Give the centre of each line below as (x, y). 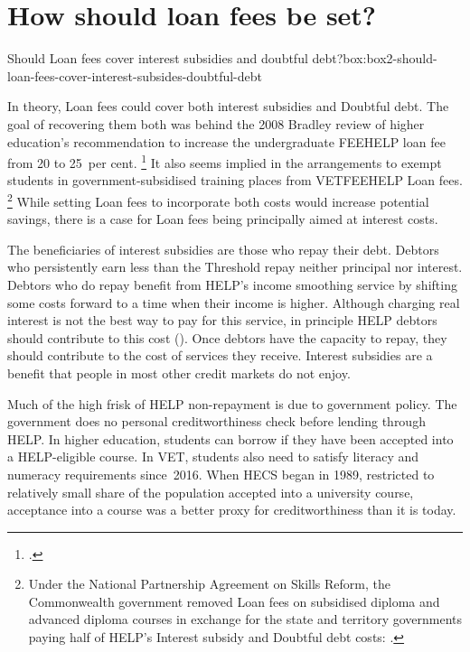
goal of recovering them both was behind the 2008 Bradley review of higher (216, 123)
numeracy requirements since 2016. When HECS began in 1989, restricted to (221, 474)
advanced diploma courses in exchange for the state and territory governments (245, 619)
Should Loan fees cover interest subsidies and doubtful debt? (175, 58)
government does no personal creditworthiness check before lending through (216, 421)
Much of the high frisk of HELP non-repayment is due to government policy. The (232, 403)
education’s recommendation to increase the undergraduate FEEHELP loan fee (226, 141)
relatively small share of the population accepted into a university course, (211, 492)
